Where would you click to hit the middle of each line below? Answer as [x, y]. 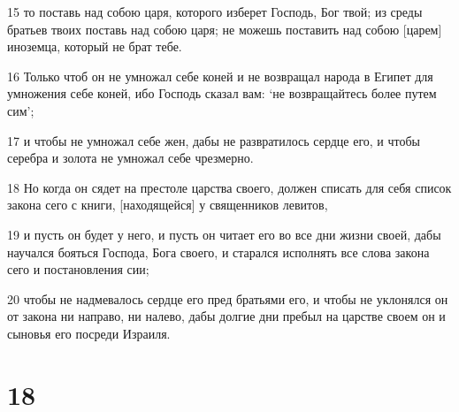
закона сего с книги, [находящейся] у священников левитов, [168, 205]
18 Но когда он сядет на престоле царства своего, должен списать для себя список [229, 187]
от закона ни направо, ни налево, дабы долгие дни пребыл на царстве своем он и [226, 316]
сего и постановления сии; [78, 269]
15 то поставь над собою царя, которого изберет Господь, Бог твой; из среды [215, 11]
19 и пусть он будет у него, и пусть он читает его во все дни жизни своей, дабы [224, 234]
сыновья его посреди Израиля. [89, 333]
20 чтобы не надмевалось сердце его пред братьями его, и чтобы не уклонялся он [228, 298]
